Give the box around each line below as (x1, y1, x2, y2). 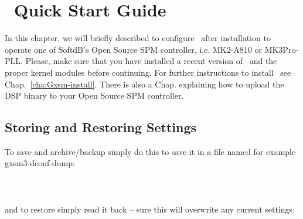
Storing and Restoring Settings (5, 118, 197, 136)
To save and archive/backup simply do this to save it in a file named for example (5, 145, 296, 157)
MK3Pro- (264, 43, 299, 55)
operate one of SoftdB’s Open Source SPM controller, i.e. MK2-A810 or (5, 43, 262, 55)
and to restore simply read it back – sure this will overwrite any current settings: (5, 203, 295, 215)
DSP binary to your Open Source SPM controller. (5, 89, 184, 102)
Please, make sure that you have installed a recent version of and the (25, 55, 277, 67)
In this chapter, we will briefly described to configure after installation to (5, 32, 271, 44)
